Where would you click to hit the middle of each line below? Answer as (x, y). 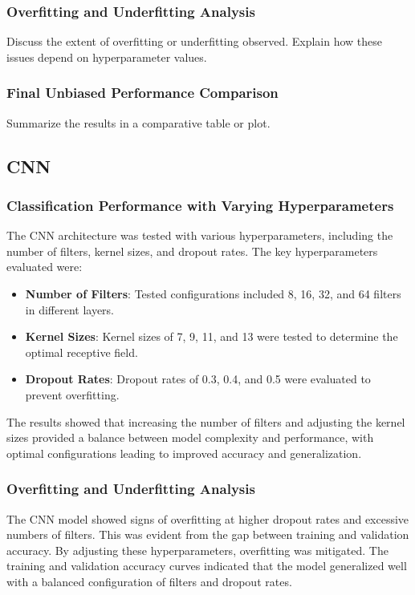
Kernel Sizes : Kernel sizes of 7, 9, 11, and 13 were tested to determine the (212, 336)
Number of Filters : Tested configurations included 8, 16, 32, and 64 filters (213, 293)
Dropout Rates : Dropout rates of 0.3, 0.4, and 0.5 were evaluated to (198, 379)
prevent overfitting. (72, 394)
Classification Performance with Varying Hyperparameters (200, 205)
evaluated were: (45, 267)
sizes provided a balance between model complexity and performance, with (190, 437)
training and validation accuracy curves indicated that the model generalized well (207, 566)
